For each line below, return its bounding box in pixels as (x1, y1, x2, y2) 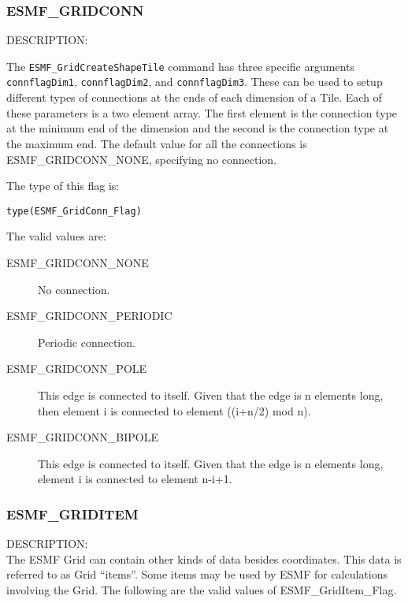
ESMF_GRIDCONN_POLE (6, 360, 147, 377)
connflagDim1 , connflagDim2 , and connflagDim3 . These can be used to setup (6, 73, 383, 90)
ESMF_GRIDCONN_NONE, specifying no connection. (6, 151, 277, 167)
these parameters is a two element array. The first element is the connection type (6, 104, 397, 121)
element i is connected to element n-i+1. (38, 471, 232, 487)
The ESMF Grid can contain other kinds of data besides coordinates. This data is (6, 550, 402, 567)
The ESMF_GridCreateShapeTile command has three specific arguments (6, 58, 354, 74)
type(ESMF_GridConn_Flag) (6, 205, 142, 217)
